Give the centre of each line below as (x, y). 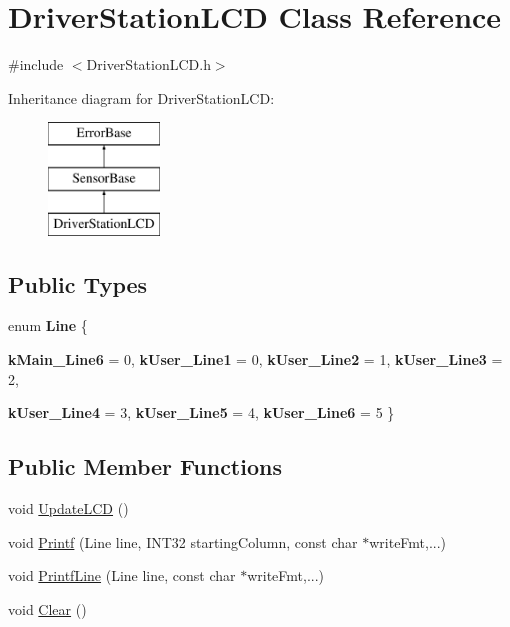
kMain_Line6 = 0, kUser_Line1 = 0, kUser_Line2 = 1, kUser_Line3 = (255, 359)
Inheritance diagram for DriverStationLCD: (141, 97)
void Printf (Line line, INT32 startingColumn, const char (183, 541)
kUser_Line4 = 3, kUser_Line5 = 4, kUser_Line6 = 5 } (201, 412)
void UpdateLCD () (68, 508)
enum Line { (48, 325)
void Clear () (47, 608)
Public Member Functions (145, 466)
